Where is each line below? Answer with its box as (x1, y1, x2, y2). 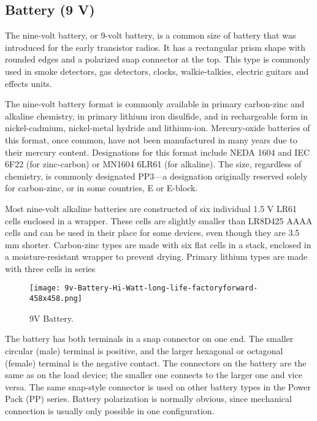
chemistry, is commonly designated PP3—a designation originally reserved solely (5, 169, 308, 182)
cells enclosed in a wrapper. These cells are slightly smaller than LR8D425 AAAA (5, 214, 313, 227)
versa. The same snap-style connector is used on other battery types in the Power (5, 380, 311, 393)
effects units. (5, 77, 52, 89)
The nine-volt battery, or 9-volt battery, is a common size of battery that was (5, 29, 296, 42)
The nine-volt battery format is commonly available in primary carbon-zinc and (5, 97, 305, 110)
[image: (29, 284, 61, 293)
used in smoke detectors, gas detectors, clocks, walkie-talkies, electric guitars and (5, 64, 309, 77)
